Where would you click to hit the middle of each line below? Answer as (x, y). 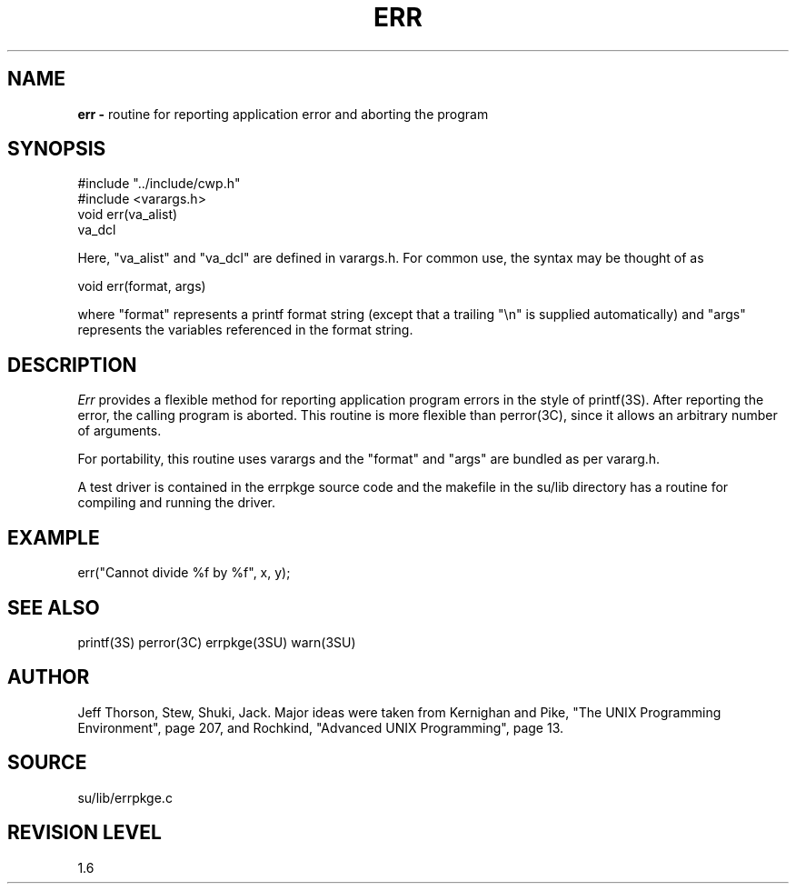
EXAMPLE (54, 537)
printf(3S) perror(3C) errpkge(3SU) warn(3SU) (217, 642)
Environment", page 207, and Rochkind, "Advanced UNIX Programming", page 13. (321, 727)
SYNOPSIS (57, 149)
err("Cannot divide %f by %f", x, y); (184, 573)
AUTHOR (49, 677)
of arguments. (119, 431)
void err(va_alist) (128, 215)
